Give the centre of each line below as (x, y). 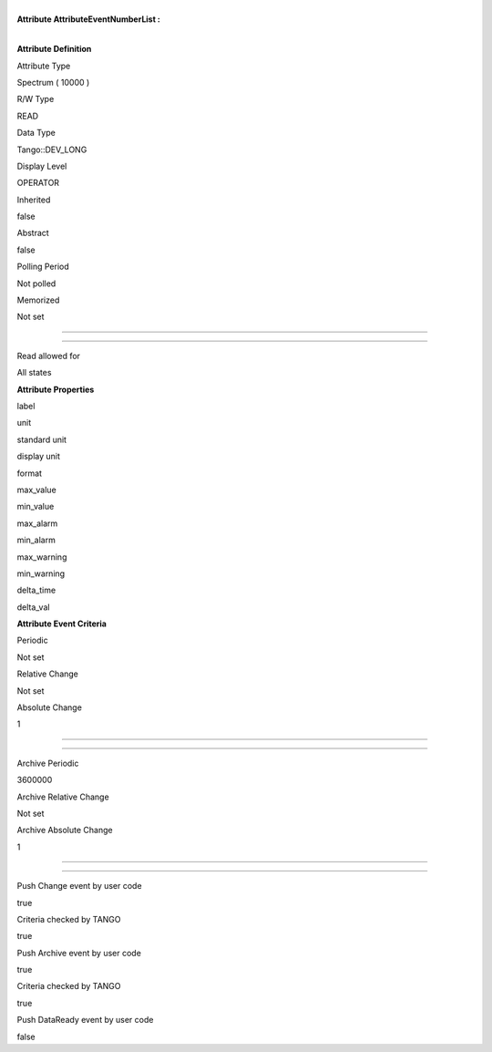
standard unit (42, 439)
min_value (36, 507)
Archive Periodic (48, 763)
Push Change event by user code (79, 886)
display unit (39, 457)
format (30, 473)
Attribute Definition (54, 49)
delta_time (36, 590)
